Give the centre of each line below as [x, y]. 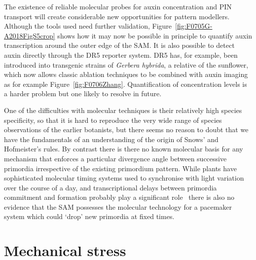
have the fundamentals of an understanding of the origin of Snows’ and [111, 139]
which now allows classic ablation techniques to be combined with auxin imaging [126, 74]
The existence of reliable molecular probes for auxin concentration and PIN [118, 6]
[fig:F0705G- [194, 26]
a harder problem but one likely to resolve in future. [83, 93]
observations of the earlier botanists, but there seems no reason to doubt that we [126, 130]
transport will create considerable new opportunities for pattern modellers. [117, 16]
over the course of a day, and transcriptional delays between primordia [110, 187]
